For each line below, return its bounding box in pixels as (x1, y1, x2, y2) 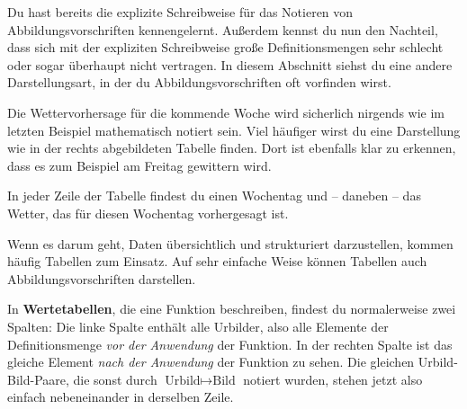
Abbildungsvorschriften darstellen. (7, 269, 196, 288)
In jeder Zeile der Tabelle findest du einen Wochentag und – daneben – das (7, 186, 421, 205)
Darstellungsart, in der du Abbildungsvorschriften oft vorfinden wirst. (7, 73, 391, 92)
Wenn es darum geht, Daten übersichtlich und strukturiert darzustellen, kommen (7, 234, 454, 253)
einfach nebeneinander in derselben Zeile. (7, 387, 234, 406)
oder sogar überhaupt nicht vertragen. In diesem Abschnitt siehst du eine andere (7, 55, 453, 74)
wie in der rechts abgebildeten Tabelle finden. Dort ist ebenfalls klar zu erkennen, (7, 138, 456, 157)
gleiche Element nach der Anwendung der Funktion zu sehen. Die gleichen (7, 352, 415, 371)
